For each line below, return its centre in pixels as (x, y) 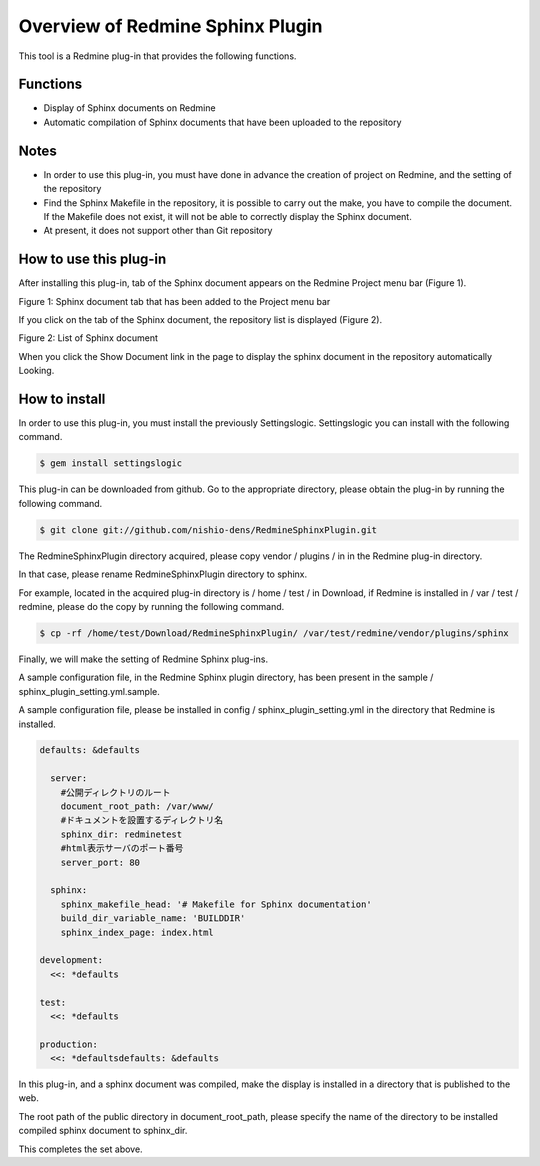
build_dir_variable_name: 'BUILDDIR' (153, 918)
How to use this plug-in (92, 259)
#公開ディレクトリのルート (115, 792)
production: (69, 1044)
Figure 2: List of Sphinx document (88, 338)
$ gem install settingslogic (111, 463)
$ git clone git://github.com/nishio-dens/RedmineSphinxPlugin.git (208, 529)
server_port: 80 (100, 862)
